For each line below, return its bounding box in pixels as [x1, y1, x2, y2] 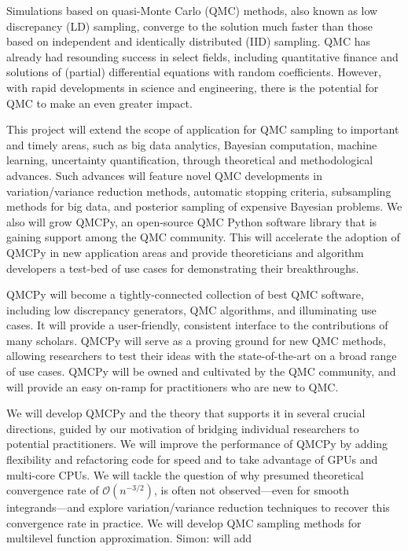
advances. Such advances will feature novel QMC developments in [6, 167, 322, 183]
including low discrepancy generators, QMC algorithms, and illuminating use [6, 301, 377, 318]
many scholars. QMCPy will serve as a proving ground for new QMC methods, [6, 332, 386, 348]
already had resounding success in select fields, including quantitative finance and [6, 48, 399, 64]
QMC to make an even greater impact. [6, 94, 193, 111]
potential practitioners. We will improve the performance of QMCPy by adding [6, 435, 388, 452]
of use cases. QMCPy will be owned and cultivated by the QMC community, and [6, 363, 396, 380]
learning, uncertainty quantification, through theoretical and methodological [6, 152, 373, 168]
